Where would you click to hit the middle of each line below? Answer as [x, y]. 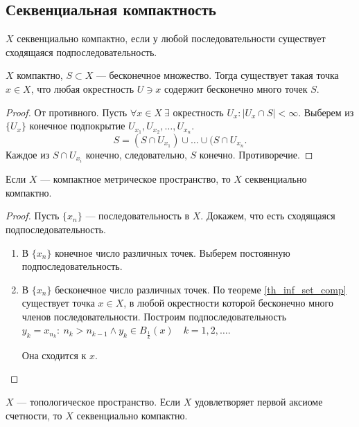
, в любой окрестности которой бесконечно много [228, 303]
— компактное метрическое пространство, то [135, 179]
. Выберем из [326, 112]
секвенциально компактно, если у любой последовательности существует [171, 38]
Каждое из [28, 155]
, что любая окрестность [82, 88]
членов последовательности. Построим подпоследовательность [154, 316]
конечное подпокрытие [77, 126]
